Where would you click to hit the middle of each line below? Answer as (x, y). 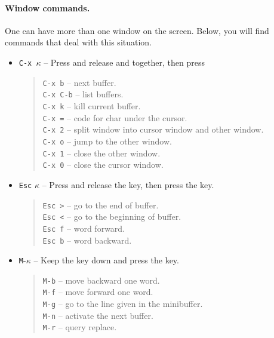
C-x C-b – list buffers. (83, 94)
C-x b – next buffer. (79, 82)
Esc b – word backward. (87, 240)
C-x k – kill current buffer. (92, 105)
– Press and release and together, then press (124, 62)
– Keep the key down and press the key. (106, 260)
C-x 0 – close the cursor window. (103, 165)
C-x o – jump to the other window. (107, 141)
